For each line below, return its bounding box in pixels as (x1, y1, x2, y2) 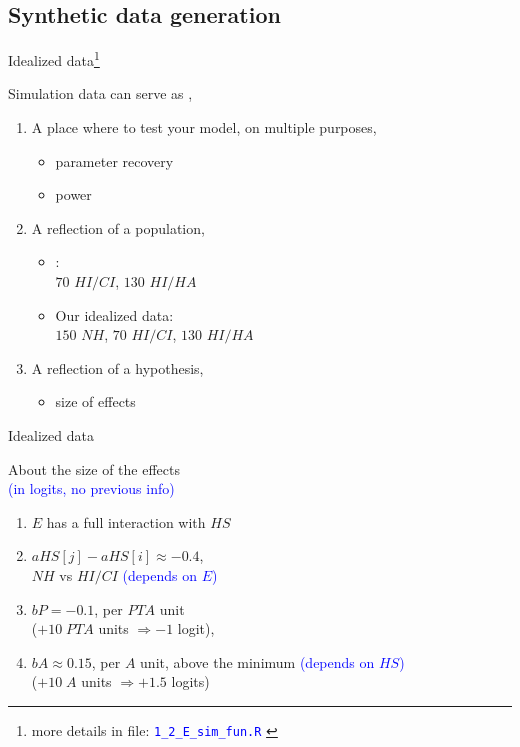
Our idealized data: (55, 304, 174, 325)
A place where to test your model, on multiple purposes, (31, 117, 377, 138)
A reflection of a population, (31, 217, 205, 238)
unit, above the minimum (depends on (140, 651, 375, 672)
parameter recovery (55, 150, 174, 171)
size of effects (55, 391, 136, 412)
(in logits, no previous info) (8, 478, 175, 499)
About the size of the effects (8, 458, 181, 479)
